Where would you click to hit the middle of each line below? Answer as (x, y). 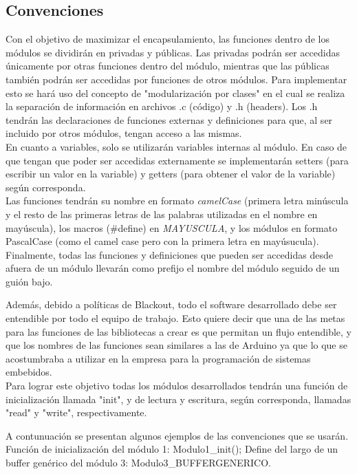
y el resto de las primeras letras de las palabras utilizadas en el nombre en (162, 214)
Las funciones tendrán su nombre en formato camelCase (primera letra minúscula (177, 201)
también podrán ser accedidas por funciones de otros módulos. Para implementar (176, 79)
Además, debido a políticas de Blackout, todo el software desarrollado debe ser (171, 304)
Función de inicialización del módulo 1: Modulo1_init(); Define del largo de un (172, 449)
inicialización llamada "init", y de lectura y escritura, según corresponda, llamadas (178, 399)
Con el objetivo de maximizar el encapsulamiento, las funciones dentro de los (167, 39)
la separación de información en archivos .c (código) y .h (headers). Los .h (162, 106)
